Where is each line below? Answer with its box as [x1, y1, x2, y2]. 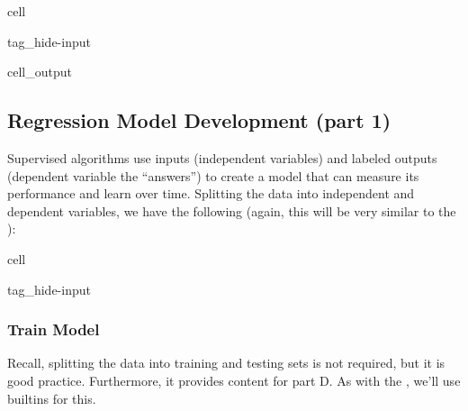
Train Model [7, 318, 100, 341]
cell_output [7, 62, 72, 81]
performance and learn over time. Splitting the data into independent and [7, 184, 415, 203]
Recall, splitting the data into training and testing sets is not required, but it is [7, 353, 445, 372]
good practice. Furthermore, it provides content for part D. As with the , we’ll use [7, 370, 461, 389]
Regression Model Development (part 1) [7, 106, 391, 134]
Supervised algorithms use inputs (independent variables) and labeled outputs [7, 148, 437, 167]
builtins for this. [7, 388, 96, 407]
